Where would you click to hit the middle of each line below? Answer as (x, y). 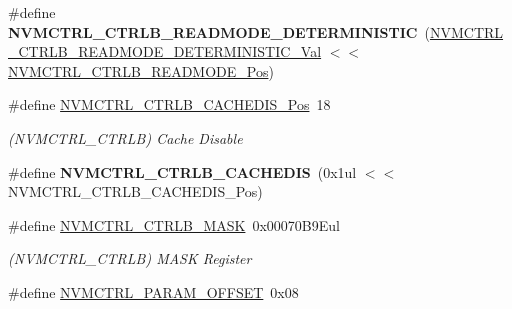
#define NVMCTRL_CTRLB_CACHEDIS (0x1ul (182, 171)
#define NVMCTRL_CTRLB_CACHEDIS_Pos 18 (169, 104)
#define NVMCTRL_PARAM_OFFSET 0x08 (153, 291)
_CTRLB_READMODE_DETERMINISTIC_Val (165, 51)
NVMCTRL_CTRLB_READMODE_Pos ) (141, 70)
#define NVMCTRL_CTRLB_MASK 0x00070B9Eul (174, 224)
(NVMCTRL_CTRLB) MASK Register (130, 258)
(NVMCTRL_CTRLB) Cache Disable (125, 137)
